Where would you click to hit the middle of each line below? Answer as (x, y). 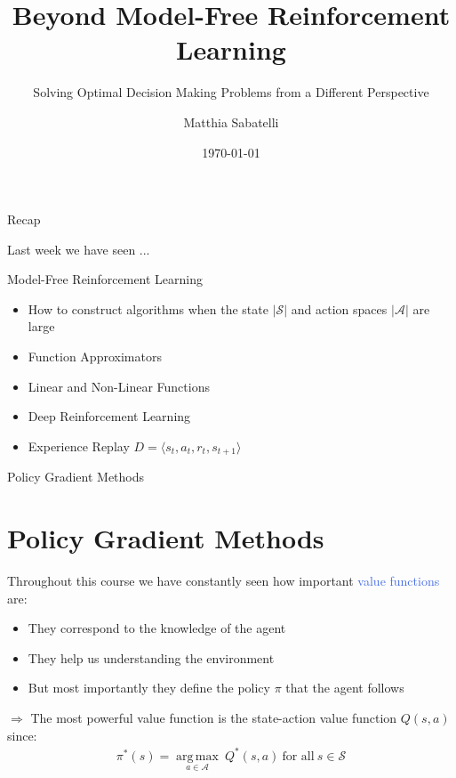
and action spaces (339, 308)
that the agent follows (345, 688)
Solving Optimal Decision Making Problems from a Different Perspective (231, 92)
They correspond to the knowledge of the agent (157, 628)
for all (298, 756)
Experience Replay (79, 446)
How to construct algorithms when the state (148, 308)
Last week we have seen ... (79, 249)
